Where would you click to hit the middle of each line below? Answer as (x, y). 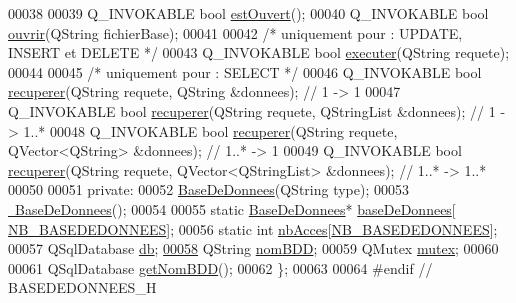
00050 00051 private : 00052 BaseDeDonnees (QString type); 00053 (208, 189)
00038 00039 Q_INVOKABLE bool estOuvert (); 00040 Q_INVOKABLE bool (248, 13)
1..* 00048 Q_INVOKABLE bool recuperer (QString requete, (210, 130)
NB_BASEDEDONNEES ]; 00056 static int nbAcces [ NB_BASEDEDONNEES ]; (253, 228)
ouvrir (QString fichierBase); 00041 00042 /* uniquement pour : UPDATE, (235, 32)
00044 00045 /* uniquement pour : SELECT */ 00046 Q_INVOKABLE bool (245, 71)
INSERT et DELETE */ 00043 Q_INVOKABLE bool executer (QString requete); (259, 52)
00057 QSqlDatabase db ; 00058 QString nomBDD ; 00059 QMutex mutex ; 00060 (253, 248)
